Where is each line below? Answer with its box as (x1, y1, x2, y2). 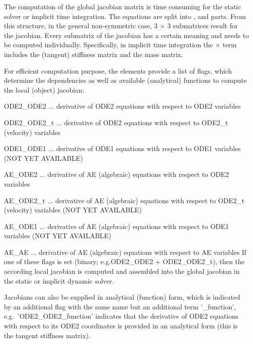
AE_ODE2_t (4, 195, 45, 205)
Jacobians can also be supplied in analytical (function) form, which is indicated (4, 292, 240, 302)
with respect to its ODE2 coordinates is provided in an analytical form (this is (4, 321, 238, 331)
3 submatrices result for (167, 20, 238, 31)
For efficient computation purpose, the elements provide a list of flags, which (4, 65, 232, 76)
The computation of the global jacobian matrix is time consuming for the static (4, 1, 241, 11)
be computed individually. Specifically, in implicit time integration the (4, 39, 213, 50)
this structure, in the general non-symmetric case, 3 (4, 20, 158, 31)
